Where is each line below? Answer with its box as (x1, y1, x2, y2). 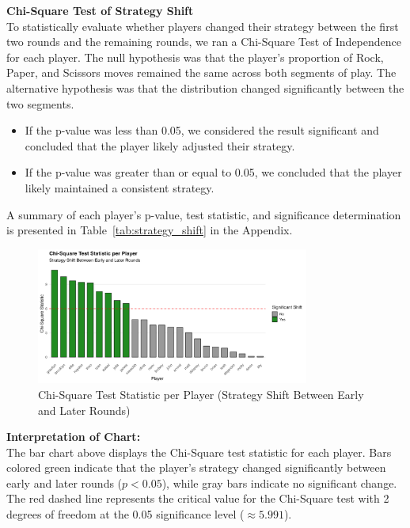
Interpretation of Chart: (6, 428, 141, 445)
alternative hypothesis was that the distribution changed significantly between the (6, 79, 404, 96)
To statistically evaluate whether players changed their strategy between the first (6, 17, 399, 34)
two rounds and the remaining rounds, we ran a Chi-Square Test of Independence (6, 33, 401, 50)
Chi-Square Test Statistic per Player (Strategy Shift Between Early (38, 386, 364, 402)
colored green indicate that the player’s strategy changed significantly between (6, 459, 386, 476)
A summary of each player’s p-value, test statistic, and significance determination (6, 206, 401, 222)
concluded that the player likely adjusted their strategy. (25, 137, 295, 154)
